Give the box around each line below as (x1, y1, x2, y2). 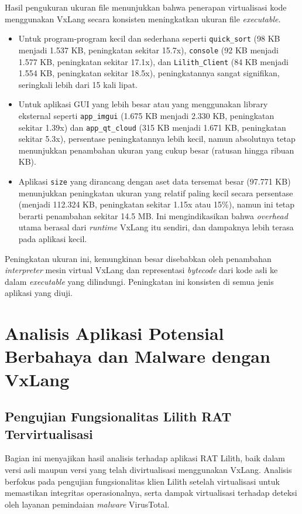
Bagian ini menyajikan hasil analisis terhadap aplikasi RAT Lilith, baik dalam (5, 452, 285, 464)
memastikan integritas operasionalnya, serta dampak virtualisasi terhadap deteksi (5, 486, 297, 499)
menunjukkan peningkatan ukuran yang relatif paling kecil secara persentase (18, 186, 293, 199)
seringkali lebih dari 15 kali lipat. (18, 78, 138, 90)
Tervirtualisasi (5, 424, 93, 442)
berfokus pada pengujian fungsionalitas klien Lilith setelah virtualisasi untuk (5, 475, 280, 487)
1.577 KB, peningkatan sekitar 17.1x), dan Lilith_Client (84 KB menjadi (18, 55, 289, 67)
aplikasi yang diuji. (5, 287, 73, 299)
